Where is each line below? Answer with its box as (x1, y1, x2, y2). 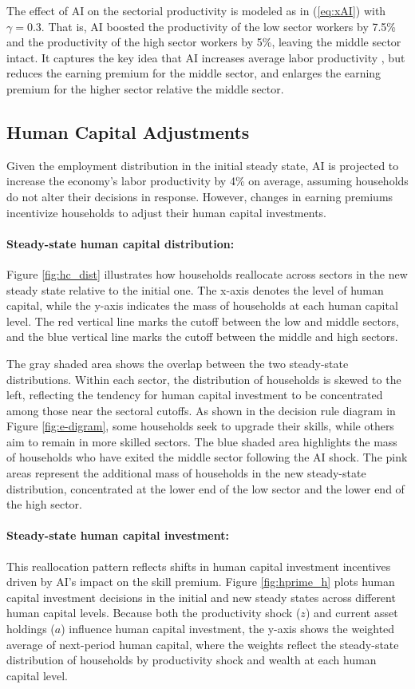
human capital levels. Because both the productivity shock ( (6, 604, 301, 621)
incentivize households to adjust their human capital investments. (6, 204, 326, 220)
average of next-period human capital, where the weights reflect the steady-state (6, 636, 399, 652)
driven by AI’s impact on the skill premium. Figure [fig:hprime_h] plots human (6, 573, 395, 590)
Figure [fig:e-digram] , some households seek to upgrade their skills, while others (6, 418, 394, 434)
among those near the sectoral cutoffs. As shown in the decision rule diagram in (6, 402, 396, 418)
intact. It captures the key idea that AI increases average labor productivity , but (6, 49, 405, 65)
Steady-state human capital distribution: (6, 235, 235, 251)
